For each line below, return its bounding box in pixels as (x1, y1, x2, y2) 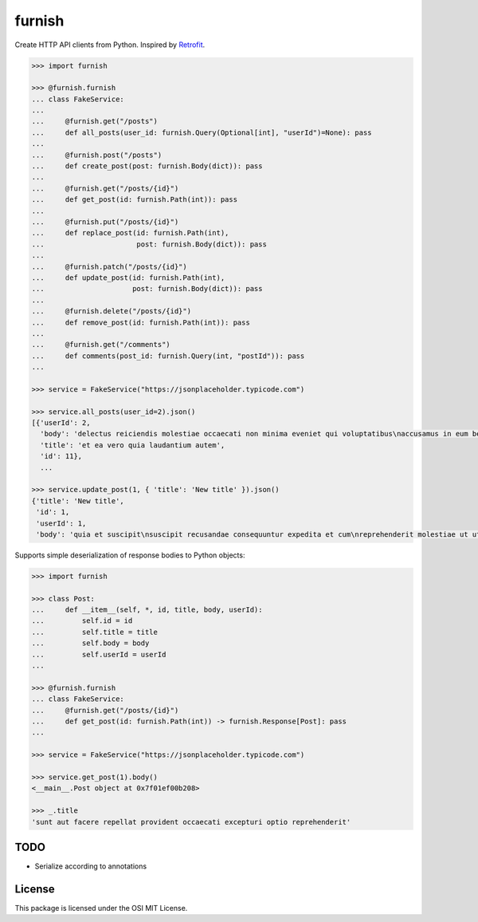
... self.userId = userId (31, 650, 167, 659)
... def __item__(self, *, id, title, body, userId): (31, 605, 263, 614)
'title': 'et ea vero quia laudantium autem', (40, 440, 225, 450)
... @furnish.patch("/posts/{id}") (31, 262, 187, 271)
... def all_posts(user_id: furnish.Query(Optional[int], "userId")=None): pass (31, 128, 372, 137)
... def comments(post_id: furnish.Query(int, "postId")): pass (31, 351, 305, 361)
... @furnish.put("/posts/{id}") (31, 218, 179, 227)
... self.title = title (31, 627, 159, 636)
